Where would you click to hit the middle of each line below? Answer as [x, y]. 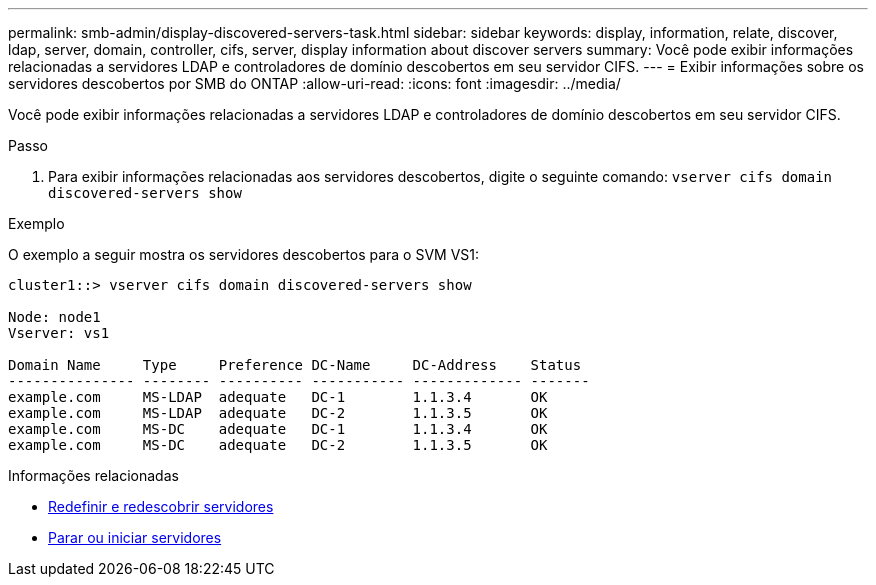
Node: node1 [54, 317]
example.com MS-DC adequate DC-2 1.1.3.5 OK [278, 445]
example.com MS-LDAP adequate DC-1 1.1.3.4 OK [278, 397]
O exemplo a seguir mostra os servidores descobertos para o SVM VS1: [244, 254]
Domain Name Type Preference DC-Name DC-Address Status [295, 365]
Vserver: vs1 [59, 333]
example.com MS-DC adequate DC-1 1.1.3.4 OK [278, 429]
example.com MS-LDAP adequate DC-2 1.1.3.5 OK [278, 413]
